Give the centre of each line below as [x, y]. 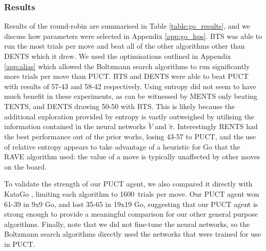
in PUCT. [20, 244]
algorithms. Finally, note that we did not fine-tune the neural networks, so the [127, 224]
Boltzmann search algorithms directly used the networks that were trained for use [132, 234]
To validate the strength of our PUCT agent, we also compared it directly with [128, 184]
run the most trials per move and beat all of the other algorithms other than [125, 46]
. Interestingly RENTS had [215, 126]
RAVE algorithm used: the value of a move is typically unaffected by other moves [132, 156]
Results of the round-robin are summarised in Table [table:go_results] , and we [127, 26]
